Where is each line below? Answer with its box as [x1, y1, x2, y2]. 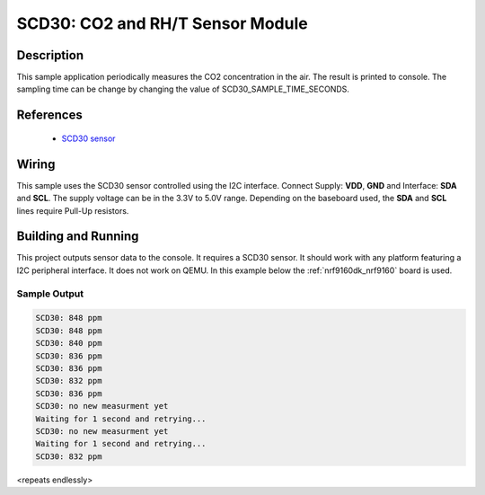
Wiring [16, 156, 56, 172]
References [16, 108, 83, 123]
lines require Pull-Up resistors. [16, 205, 129, 216]
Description [16, 48, 84, 63]
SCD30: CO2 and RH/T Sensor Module [16, 13, 309, 33]
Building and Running [16, 229, 139, 244]
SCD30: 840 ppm [35, 338, 102, 349]
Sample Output [16, 287, 84, 300]
